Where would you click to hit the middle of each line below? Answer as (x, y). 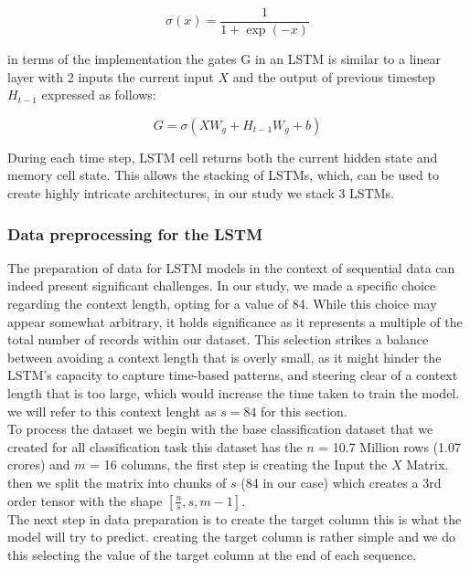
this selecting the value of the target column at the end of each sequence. (212, 554)
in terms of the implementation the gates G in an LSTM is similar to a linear (224, 59)
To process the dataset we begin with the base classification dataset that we (220, 429)
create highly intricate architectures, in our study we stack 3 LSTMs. (201, 193)
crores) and (39, 464)
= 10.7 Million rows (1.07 (390, 446)
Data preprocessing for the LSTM (135, 233)
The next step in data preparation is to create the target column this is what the (235, 518)
